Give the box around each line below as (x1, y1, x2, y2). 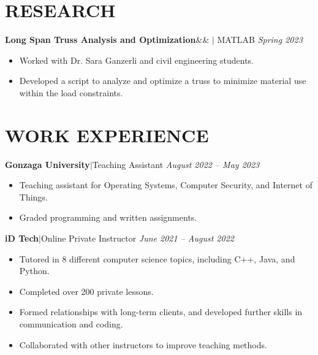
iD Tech (5, 232, 39, 244)
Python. (19, 264, 50, 277)
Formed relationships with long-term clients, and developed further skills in (19, 305, 303, 318)
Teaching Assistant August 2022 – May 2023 (92, 158, 260, 170)
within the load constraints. (19, 86, 123, 99)
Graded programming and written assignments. (19, 211, 197, 224)
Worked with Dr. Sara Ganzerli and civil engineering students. (19, 53, 254, 66)
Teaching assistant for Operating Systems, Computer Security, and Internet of (19, 178, 312, 191)
